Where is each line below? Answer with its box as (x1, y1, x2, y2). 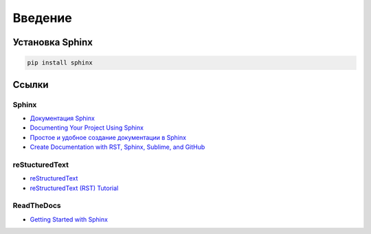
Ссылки (12, 79, 49, 91)
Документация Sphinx (30, 114, 95, 122)
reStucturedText (12, 160, 69, 169)
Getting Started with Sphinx (30, 215, 108, 223)
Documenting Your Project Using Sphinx (30, 124, 144, 132)
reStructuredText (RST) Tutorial (30, 184, 119, 192)
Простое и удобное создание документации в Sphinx (30, 133, 187, 141)
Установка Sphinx (12, 36, 93, 48)
